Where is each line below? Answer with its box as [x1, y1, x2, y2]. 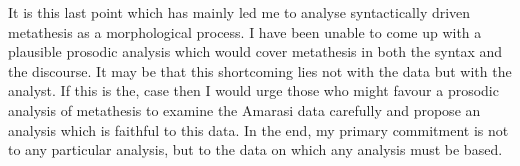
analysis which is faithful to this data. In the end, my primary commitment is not [8, 119, 509, 140]
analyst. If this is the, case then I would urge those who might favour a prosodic [8, 80, 499, 101]
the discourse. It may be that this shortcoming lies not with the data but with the [8, 60, 512, 81]
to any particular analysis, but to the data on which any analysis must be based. [8, 139, 503, 160]
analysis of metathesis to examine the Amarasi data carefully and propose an [8, 99, 481, 120]
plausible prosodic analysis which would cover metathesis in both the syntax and [8, 41, 503, 62]
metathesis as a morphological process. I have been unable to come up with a [8, 21, 482, 42]
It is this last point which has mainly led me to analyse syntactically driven [8, 2, 471, 22]
